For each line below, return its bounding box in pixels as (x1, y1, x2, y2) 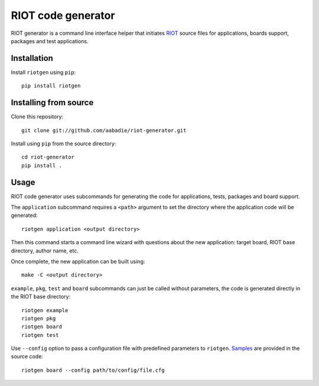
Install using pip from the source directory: (11, 140, 116, 147)
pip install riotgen (21, 83, 81, 89)
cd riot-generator (21, 154, 75, 161)
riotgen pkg (21, 315, 56, 322)
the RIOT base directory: (11, 293, 71, 300)
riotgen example (21, 307, 69, 313)
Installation (11, 53, 53, 63)
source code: (11, 353, 44, 360)
